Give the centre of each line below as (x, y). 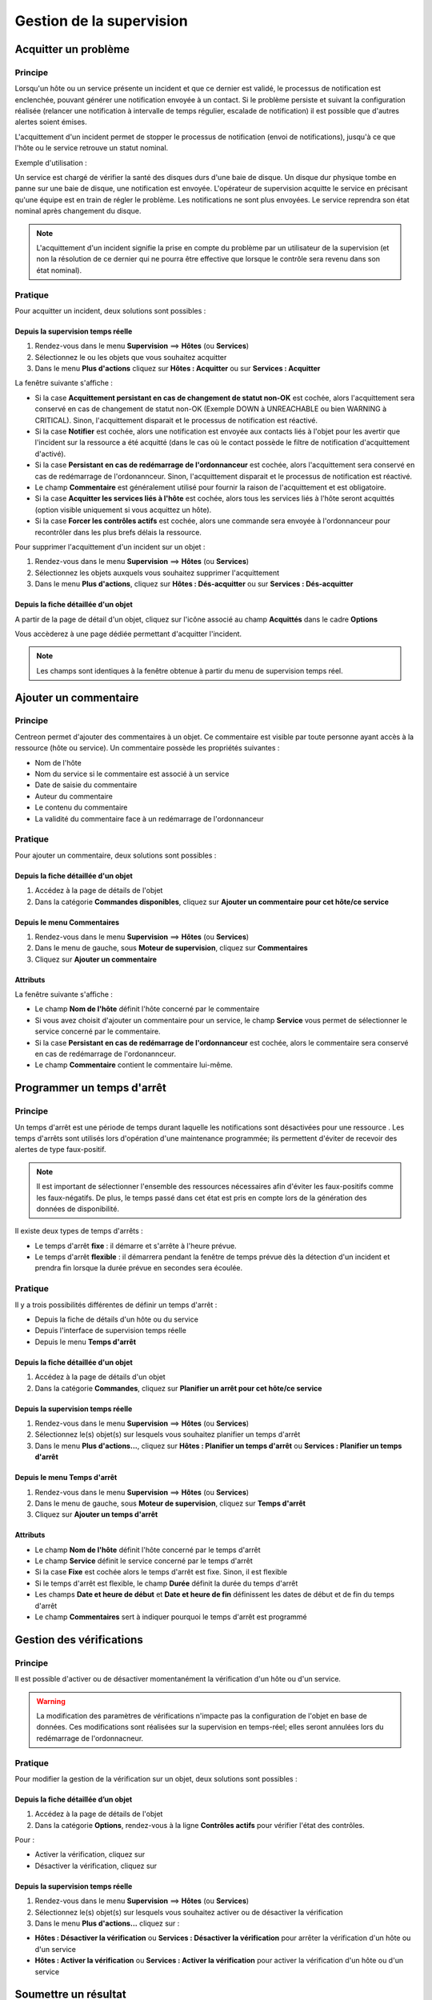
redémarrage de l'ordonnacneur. (90, 1738)
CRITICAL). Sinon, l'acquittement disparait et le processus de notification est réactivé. (176, 420)
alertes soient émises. (51, 122)
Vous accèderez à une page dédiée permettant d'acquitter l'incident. (128, 634)
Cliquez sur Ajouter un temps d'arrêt (96, 1514)
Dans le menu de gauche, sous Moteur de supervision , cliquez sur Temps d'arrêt (170, 1503)
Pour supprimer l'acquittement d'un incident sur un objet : (110, 546)
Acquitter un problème (72, 49)
